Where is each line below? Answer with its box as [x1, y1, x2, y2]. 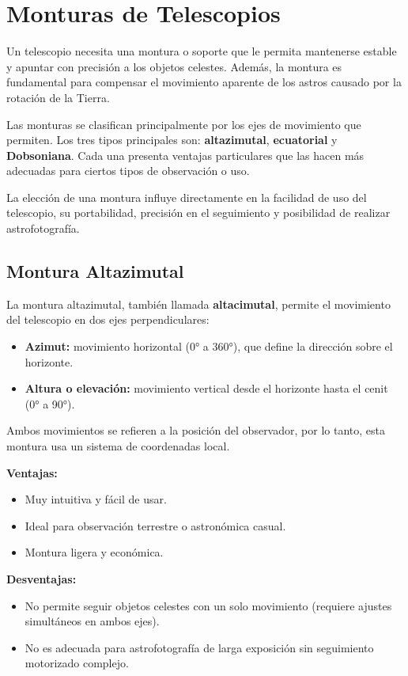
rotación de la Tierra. [6, 89, 110, 105]
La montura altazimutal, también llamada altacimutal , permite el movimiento [6, 295, 391, 312]
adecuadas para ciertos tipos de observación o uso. [6, 162, 250, 179]
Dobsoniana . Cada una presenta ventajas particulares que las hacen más [6, 146, 365, 163]
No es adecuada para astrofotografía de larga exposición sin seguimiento [25, 639, 374, 655]
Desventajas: [6, 570, 77, 587]
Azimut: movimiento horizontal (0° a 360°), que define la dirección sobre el [25, 338, 393, 355]
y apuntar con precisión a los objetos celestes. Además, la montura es [6, 58, 342, 74]
